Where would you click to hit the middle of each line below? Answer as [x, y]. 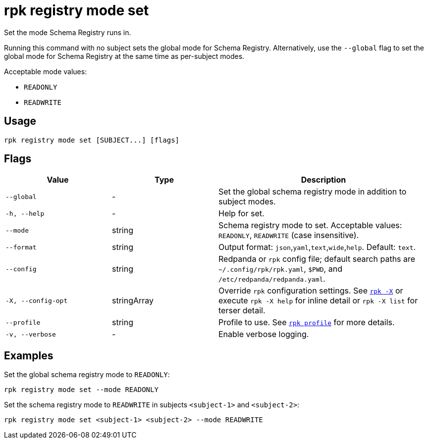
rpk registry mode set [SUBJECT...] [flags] [92, 140]
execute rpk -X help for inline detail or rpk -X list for [318, 301]
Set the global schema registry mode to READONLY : [87, 375]
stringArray [133, 301]
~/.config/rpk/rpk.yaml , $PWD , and [280, 269]
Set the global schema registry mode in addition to [313, 192]
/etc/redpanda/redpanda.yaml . [272, 279]
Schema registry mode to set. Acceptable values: [310, 225]
